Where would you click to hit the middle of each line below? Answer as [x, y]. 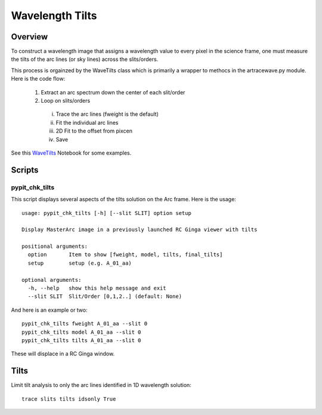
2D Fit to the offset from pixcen [94, 131]
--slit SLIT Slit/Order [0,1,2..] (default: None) [105, 296]
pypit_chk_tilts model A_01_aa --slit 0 [81, 332]
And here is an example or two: [49, 310]
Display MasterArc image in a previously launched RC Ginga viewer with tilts [140, 230]
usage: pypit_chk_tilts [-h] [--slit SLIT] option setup [107, 213]
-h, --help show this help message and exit [97, 288]
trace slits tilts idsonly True [69, 399]
